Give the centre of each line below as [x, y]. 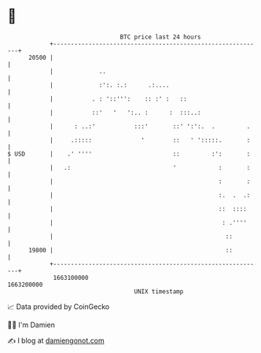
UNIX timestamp [159, 291]
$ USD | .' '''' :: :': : [129, 154]
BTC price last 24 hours [160, 37]
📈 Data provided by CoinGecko [59, 307]
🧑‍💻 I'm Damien [31, 325]
